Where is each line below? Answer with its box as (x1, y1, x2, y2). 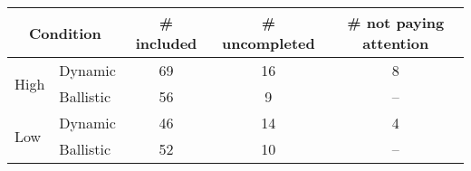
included (135, 33, 197, 53)
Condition (29, 22, 101, 43)
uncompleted (221, 33, 315, 53)
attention (362, 33, 429, 53)
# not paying (347, 12, 445, 33)
